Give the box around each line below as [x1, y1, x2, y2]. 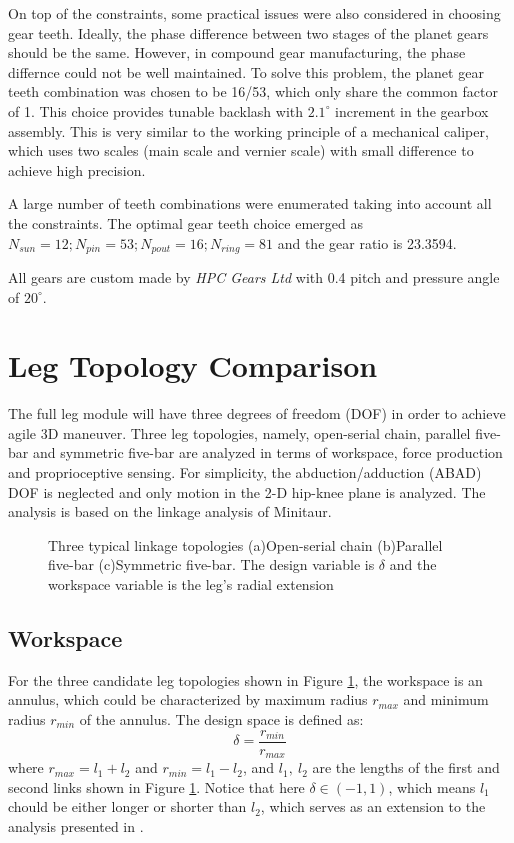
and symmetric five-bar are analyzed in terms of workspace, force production [32, 442, 503, 463]
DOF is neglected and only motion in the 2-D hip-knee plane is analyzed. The [8, 481, 486, 502]
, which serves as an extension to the [260, 796, 486, 817]
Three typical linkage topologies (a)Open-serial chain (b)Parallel [48, 534, 443, 555]
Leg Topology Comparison [8, 345, 378, 386]
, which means [388, 776, 476, 797]
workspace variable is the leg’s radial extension [48, 574, 334, 595]
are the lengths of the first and [312, 757, 500, 778]
